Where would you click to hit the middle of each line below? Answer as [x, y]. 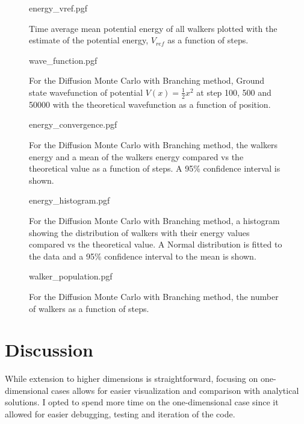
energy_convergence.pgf [73, 124]
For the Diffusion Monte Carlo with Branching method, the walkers [154, 144]
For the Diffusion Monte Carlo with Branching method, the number [154, 296]
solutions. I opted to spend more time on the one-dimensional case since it [142, 402]
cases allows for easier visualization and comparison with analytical [175, 390]
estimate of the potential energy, [89, 40]
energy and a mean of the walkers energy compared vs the [136, 156]
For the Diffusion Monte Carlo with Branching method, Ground [147, 80]
